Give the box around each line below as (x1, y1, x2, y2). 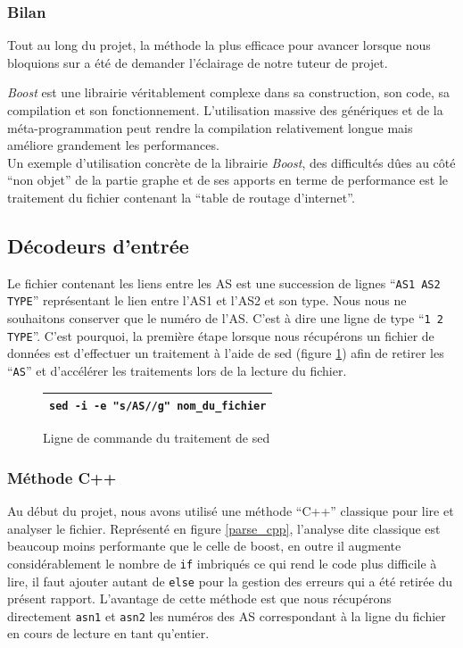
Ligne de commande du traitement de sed (43, 428, 270, 447)
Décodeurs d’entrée (7, 231, 189, 259)
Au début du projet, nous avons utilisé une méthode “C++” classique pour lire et (7, 502, 454, 520)
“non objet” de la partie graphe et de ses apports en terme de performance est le (7, 170, 448, 189)
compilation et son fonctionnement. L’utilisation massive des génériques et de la (7, 101, 443, 119)
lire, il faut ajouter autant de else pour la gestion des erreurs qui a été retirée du (7, 571, 452, 590)
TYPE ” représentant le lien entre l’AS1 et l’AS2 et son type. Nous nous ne (7, 291, 407, 310)
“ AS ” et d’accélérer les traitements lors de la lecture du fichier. (7, 361, 347, 379)
